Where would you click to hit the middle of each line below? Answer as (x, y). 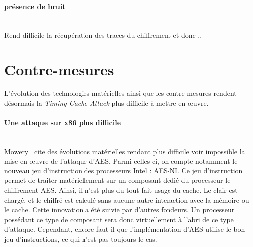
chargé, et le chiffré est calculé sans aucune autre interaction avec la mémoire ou (127, 200)
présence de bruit (35, 6)
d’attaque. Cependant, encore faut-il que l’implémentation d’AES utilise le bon (125, 229)
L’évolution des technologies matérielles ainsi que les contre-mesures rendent (121, 93)
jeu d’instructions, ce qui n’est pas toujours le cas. (81, 239)
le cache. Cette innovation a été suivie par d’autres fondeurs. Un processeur (120, 209)
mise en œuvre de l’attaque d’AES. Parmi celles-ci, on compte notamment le (121, 161)
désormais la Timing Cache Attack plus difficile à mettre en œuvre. (107, 103)
